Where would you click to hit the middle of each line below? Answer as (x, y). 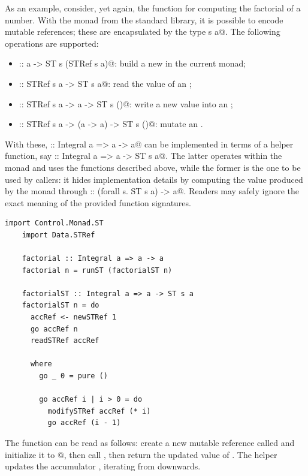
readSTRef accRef (65, 341)
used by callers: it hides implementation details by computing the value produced (154, 179)
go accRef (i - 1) (84, 423)
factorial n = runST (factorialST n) (97, 270)
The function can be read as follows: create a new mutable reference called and (150, 442)
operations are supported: (52, 43)
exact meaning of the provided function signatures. (98, 202)
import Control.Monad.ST (54, 223)
